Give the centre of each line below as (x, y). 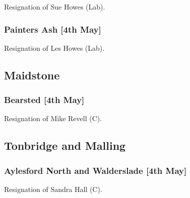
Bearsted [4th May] (44, 100)
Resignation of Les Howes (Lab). (54, 47)
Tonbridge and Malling (65, 145)
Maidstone (32, 75)
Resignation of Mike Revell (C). (53, 118)
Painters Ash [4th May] (53, 29)
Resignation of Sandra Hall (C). (53, 189)
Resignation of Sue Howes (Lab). (55, 7)
